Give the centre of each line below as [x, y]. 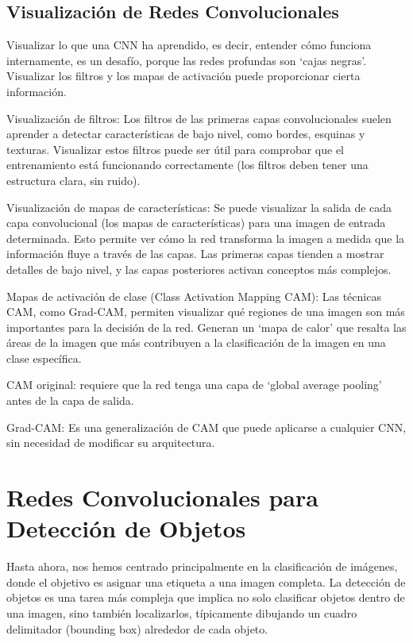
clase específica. [44, 358]
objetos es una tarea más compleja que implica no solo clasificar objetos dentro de [206, 597]
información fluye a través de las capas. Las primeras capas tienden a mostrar [195, 254]
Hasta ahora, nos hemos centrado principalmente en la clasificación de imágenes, [202, 566]
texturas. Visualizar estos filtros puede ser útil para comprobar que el [176, 149]
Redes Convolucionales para [162, 497]
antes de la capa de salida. [70, 400]
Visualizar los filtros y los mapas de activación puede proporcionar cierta [183, 76]
